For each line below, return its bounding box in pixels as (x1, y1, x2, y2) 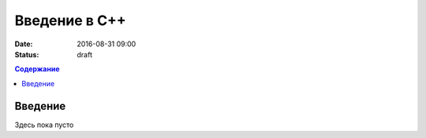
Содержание (14, 64, 60, 74)
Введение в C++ (14, 12, 126, 29)
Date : (14, 39, 33, 49)
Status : (14, 49, 39, 59)
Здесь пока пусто (14, 120, 74, 129)
